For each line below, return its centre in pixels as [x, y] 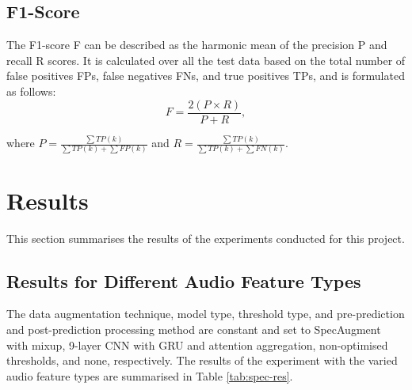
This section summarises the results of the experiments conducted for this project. [206, 238]
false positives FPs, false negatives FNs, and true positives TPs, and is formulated [206, 76]
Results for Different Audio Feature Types [184, 280]
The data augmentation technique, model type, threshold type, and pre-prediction [206, 314]
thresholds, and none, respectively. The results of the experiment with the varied [202, 360]
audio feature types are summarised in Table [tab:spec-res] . [150, 375]
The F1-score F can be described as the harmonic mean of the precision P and [197, 45]
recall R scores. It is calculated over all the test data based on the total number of [206, 60]
